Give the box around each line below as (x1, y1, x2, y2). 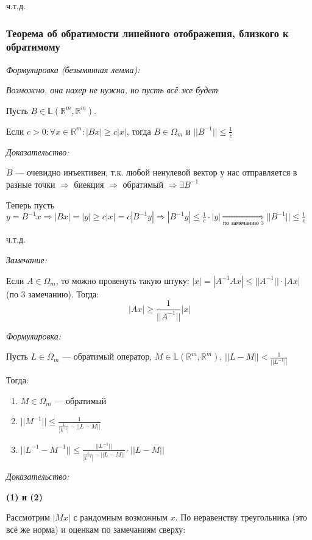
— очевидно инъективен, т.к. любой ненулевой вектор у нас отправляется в (15, 166, 297, 179)
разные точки (6, 177, 55, 190)
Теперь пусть (6, 198, 55, 211)
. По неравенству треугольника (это (175, 511, 307, 524)
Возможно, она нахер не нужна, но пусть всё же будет (6, 83, 218, 96)
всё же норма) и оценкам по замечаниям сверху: (6, 522, 186, 535)
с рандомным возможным (73, 511, 168, 524)
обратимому (6, 39, 60, 54)
